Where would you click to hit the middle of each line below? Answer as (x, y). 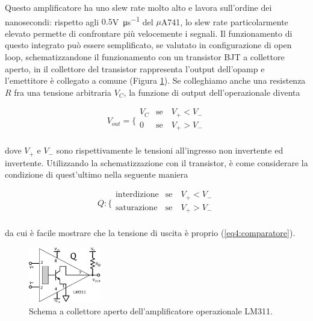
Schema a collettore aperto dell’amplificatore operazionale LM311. (151, 311)
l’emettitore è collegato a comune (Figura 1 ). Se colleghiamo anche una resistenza (155, 80)
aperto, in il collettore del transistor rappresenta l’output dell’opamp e (135, 68)
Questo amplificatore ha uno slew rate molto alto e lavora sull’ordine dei (138, 7)
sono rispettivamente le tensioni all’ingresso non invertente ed (170, 150)
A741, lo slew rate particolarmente (225, 21)
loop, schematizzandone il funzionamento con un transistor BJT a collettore (145, 57)
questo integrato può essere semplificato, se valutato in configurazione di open (148, 45)
